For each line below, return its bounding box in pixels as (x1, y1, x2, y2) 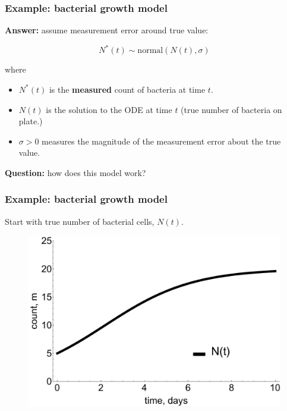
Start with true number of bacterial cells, (5, 215, 154, 227)
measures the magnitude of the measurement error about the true (42, 134, 281, 147)
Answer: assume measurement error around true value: (5, 24, 209, 36)
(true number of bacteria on (181, 103, 282, 115)
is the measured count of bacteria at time (49, 83, 206, 95)
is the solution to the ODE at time (46, 103, 172, 115)
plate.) (18, 115, 43, 127)
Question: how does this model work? (5, 166, 146, 178)
